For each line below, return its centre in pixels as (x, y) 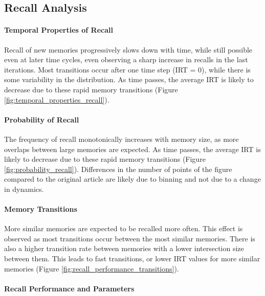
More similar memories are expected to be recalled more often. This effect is (124, 228)
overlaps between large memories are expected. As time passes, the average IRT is (132, 149)
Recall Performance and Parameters (69, 288)
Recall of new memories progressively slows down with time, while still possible (128, 49)
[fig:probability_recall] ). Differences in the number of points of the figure (118, 169)
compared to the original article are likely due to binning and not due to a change (132, 179)
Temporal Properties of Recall (59, 30)
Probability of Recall (42, 119)
